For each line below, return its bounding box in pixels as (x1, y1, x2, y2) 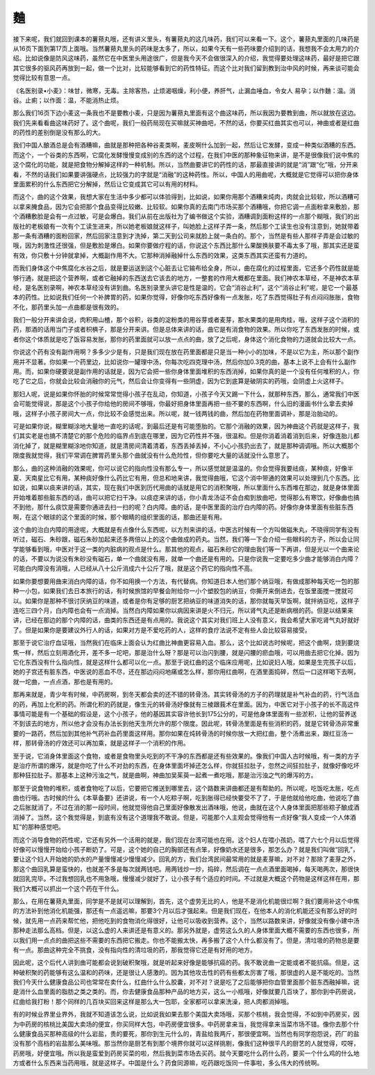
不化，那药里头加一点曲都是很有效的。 (12, 302, 123, 311)
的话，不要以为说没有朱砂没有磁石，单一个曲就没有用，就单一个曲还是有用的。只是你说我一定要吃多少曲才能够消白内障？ (12, 555, 360, 563)
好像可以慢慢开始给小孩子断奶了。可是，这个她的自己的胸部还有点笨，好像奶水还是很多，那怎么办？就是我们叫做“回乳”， (12, 846, 359, 854)
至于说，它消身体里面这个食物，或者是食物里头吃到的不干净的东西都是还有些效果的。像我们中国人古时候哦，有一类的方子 (12, 752, 360, 760)
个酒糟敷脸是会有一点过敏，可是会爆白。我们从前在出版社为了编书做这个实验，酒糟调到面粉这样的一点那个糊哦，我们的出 (12, 212, 360, 220)
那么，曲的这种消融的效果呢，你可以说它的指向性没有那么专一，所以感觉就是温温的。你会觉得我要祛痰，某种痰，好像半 (12, 464, 353, 472)
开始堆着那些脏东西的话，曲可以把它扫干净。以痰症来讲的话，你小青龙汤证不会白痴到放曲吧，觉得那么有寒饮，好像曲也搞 (12, 493, 360, 501)
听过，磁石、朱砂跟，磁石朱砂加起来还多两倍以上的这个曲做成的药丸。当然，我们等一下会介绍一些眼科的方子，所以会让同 (12, 535, 360, 544)
